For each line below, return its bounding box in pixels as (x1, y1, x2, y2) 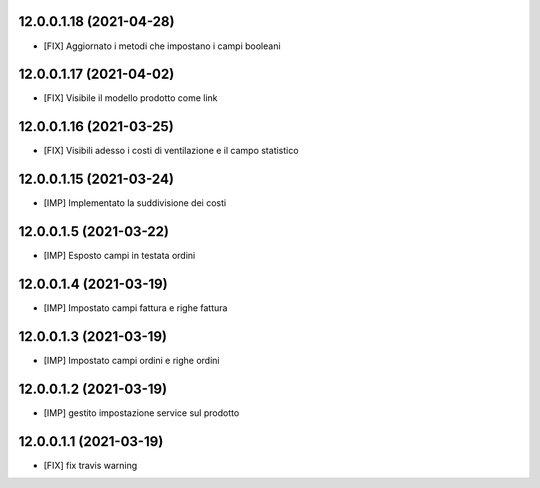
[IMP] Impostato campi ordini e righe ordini (43, 354, 220, 366)
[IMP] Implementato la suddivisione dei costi (43, 197, 227, 209)
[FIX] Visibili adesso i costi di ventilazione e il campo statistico (43, 145, 299, 157)
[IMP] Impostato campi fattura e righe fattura (43, 302, 228, 314)
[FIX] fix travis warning (43, 459, 138, 471)
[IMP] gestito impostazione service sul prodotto (43, 406, 240, 419)
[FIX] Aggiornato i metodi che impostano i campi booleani (43, 40, 281, 52)
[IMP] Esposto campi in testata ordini (43, 250, 196, 262)
